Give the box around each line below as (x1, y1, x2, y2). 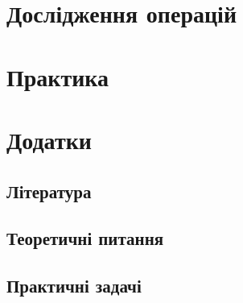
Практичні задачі (6, 273, 142, 298)
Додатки (6, 122, 92, 156)
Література (6, 178, 92, 203)
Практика (6, 60, 109, 93)
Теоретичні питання (6, 226, 164, 251)
